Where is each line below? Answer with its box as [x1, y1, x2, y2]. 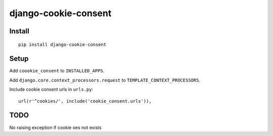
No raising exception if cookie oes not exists [9, 124, 102, 130]
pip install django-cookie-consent [18, 41, 107, 48]
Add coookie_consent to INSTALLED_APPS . [9, 68, 105, 74]
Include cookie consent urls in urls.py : [9, 86, 94, 93]
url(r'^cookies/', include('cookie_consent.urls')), [18, 98, 152, 104]
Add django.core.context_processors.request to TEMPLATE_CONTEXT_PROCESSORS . [9, 77, 201, 83]
